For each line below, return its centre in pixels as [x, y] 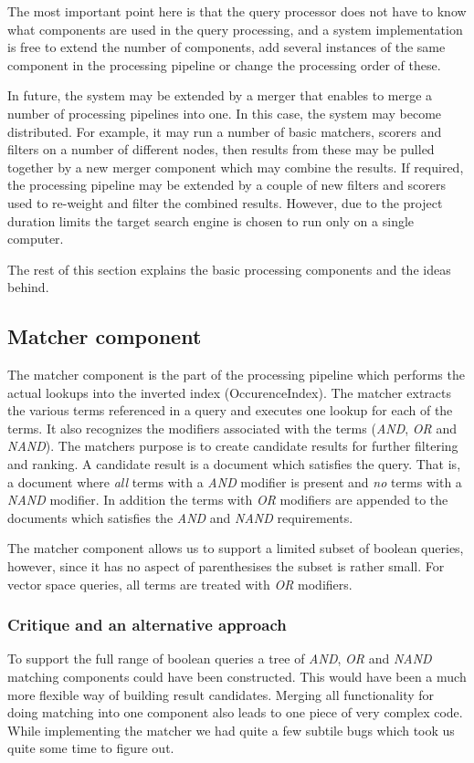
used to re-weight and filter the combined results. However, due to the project [225, 202]
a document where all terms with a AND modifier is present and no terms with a [235, 481]
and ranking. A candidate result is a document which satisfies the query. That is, [234, 464]
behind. [28, 287]
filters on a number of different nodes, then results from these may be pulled [221, 149]
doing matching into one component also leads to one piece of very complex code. [235, 712]
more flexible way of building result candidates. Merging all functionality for [221, 694]
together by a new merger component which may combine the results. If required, [236, 167]
